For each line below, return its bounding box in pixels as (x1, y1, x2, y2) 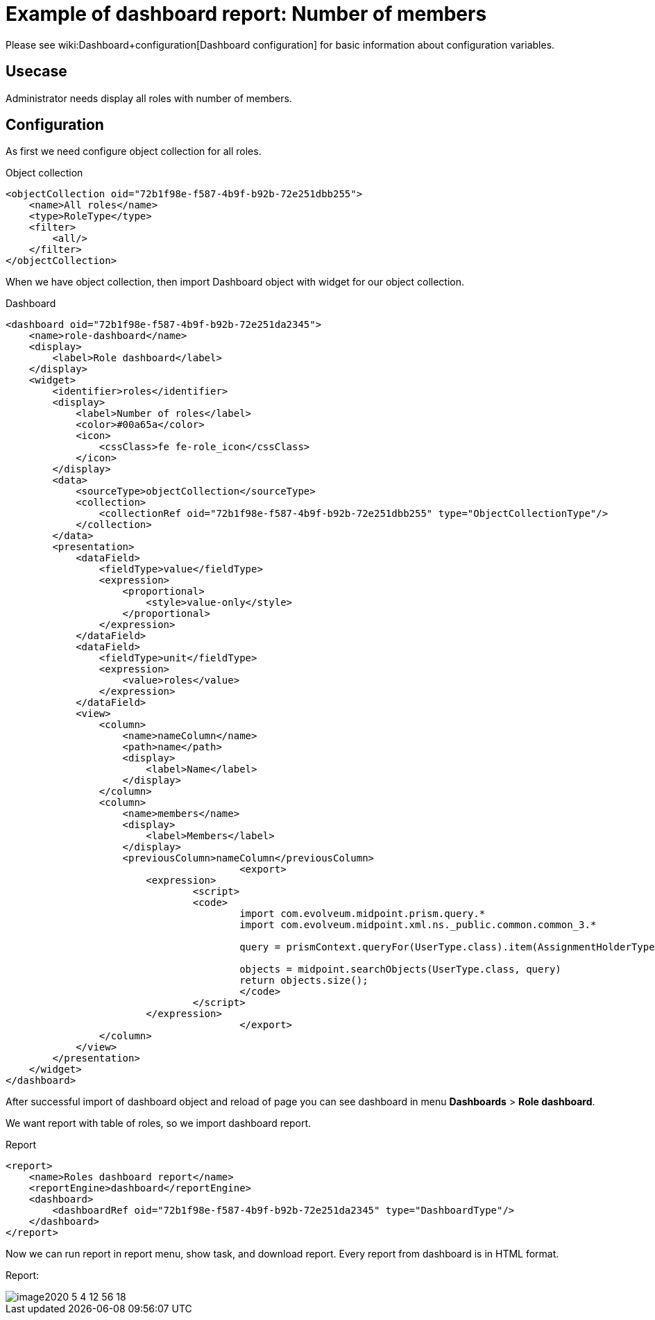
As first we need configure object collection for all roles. (6, 145, 262, 158)
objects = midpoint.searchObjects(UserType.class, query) (239, 964, 561, 975)
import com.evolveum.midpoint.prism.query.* (239, 908, 486, 920)
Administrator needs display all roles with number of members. (6, 92, 292, 104)
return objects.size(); (239, 975, 368, 987)
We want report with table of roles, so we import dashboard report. (6, 1117, 312, 1130)
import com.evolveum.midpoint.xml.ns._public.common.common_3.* (239, 919, 597, 931)
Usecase (6, 63, 67, 81)
